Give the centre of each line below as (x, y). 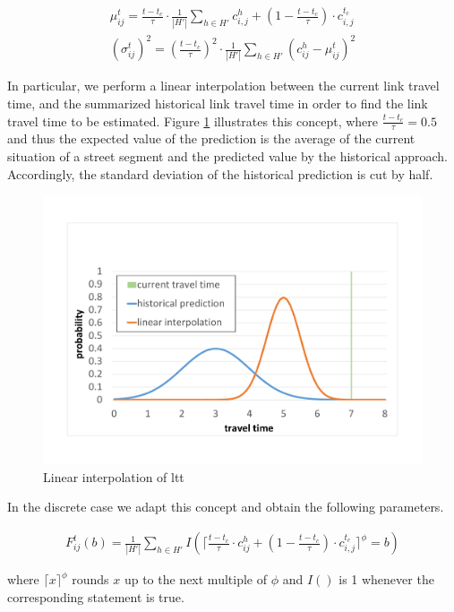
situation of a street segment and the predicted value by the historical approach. (228, 156)
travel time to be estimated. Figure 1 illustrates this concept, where (193, 121)
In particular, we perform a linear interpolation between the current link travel (223, 86)
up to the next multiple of (195, 579)
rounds (90, 579)
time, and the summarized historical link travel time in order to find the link (218, 103)
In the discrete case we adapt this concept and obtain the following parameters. (226, 507)
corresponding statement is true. (96, 596)
